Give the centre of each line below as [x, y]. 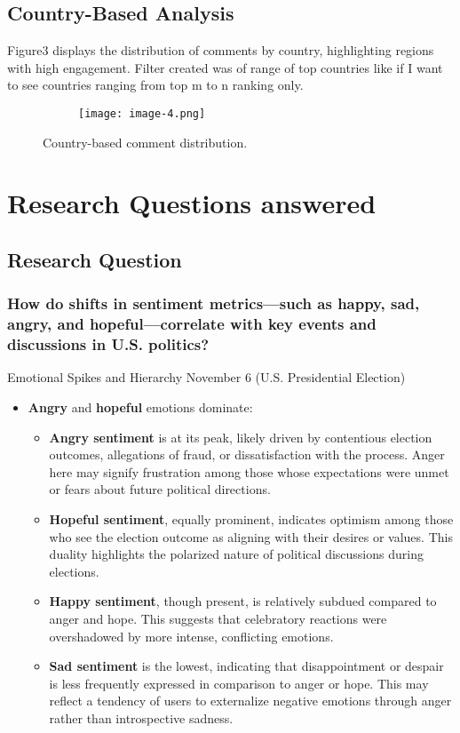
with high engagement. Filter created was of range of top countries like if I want [225, 67]
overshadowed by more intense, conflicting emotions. [191, 636]
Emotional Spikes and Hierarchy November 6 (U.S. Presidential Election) [206, 377]
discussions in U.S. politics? [108, 344]
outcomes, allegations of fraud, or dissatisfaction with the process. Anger [247, 454]
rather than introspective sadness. [141, 717]
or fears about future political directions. [160, 489]
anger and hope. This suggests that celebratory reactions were [218, 618]
